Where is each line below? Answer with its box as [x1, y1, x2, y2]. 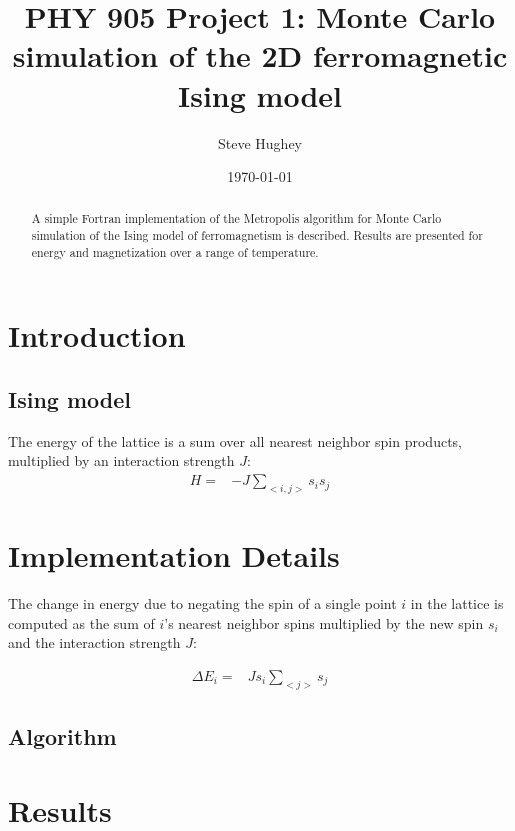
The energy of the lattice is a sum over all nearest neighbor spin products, [8, 430, 463, 451]
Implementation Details [8, 535, 340, 576]
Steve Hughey [218, 132, 302, 153]
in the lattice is [410, 592, 504, 613]
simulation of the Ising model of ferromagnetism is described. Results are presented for [31, 227, 483, 244]
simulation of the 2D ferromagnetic [12, 35, 508, 76]
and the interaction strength [8, 632, 181, 653]
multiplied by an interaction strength [8, 450, 235, 471]
